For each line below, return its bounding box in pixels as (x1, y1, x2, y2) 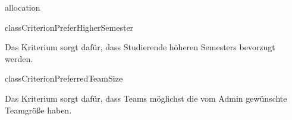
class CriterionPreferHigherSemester (5, 21, 134, 33)
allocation (5, 1, 40, 13)
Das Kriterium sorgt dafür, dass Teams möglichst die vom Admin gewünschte (5, 92, 287, 104)
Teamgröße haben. (5, 103, 72, 116)
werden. (5, 52, 33, 64)
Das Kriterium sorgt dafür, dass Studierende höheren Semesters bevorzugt (5, 41, 275, 53)
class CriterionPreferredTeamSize (5, 72, 123, 85)
